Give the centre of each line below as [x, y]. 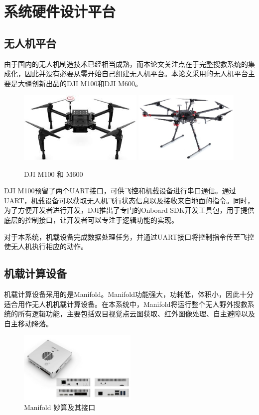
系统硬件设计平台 [60, 11]
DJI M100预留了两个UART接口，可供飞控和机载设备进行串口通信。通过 [120, 191]
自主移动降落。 [28, 323]
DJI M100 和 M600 [54, 174]
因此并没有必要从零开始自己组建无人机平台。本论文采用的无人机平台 [136, 73]
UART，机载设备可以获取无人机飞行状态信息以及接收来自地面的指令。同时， [129, 200]
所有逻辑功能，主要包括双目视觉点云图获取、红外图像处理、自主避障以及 [136, 314]
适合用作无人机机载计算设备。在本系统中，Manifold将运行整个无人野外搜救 [126, 304]
